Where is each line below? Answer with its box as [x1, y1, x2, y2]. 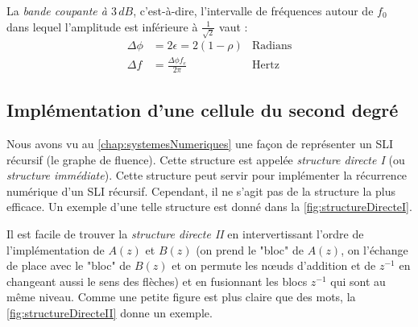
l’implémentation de [6, 241, 105, 258]
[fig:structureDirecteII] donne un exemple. [6, 304, 213, 321]
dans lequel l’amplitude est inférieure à [6, 18, 198, 35]
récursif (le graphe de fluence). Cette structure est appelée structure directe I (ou [6, 151, 405, 168]
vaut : [219, 18, 248, 35]
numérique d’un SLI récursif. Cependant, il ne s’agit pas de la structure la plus [6, 182, 396, 199]
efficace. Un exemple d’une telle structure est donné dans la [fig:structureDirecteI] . [6, 198, 412, 215]
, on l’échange [341, 241, 408, 258]
